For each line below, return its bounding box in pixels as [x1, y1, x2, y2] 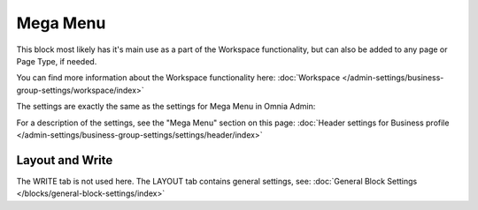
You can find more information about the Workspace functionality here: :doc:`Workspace [16, 72, 341, 83]
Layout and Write [16, 153, 113, 168]
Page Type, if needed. [16, 56, 97, 66]
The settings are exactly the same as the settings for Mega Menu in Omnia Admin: [16, 101, 316, 112]
